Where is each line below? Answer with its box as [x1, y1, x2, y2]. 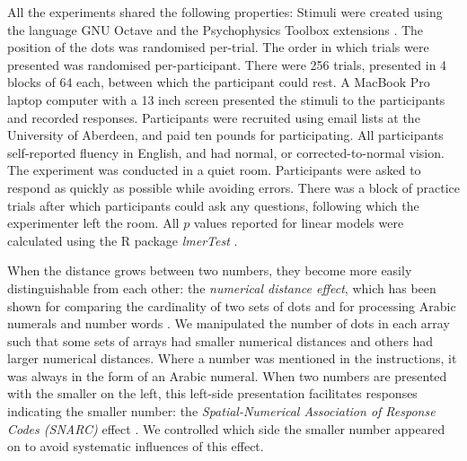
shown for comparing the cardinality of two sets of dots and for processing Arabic [7, 296, 456, 315]
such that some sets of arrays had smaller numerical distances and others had [7, 331, 434, 350]
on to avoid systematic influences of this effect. [7, 437, 264, 456]
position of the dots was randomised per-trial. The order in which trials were [7, 38, 429, 57]
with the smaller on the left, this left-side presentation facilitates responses [7, 384, 418, 403]
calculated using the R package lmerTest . [7, 230, 238, 249]
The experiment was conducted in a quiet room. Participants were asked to [7, 161, 421, 179]
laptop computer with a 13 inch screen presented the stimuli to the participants [7, 90, 445, 109]
